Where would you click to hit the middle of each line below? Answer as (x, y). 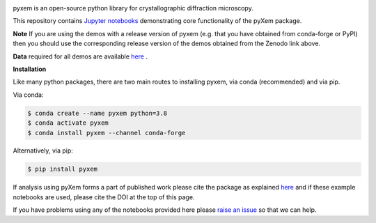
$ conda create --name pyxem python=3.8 (97, 113)
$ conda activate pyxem (68, 123)
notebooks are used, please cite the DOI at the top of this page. (104, 197)
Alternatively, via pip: (43, 151)
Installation (30, 69)
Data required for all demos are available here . (80, 56)
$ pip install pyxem (62, 169)
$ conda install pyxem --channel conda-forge (107, 133)
